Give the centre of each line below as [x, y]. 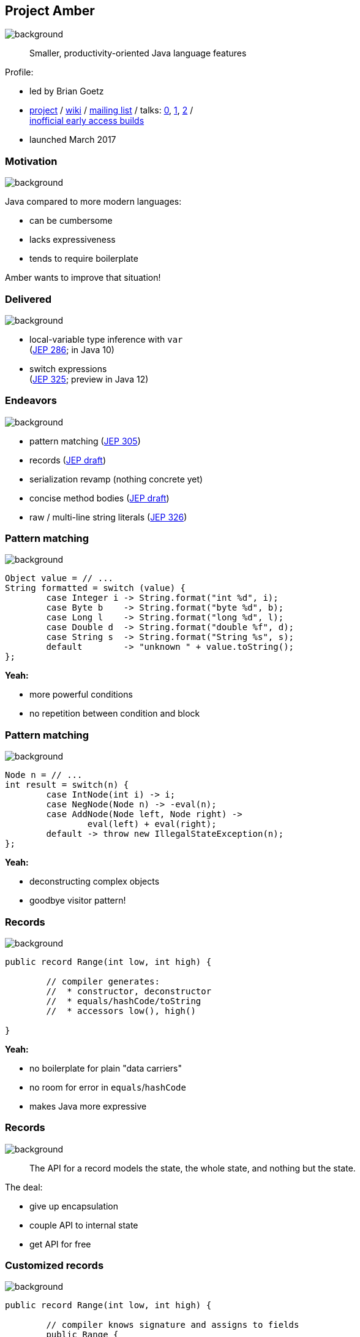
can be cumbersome [71, 221]
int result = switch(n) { [67, 785]
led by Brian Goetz [67, 91]
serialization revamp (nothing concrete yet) [116, 479]
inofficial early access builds [87, 121]
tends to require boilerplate [84, 259]
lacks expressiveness [73, 240]
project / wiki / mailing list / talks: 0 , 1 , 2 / [111, 110]
